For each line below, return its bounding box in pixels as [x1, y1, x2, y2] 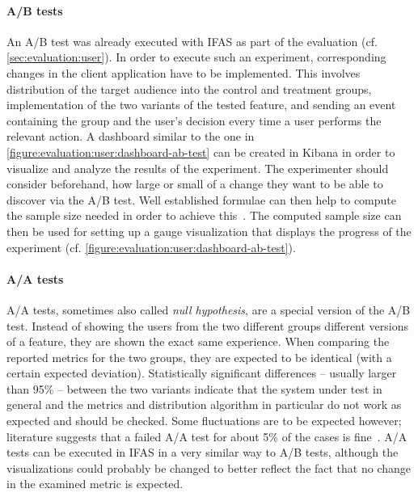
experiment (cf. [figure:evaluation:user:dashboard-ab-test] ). [6, 238, 296, 255]
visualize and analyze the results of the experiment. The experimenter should [6, 159, 389, 176]
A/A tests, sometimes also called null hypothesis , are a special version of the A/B [6, 301, 411, 318]
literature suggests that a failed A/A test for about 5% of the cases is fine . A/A [6, 428, 407, 444]
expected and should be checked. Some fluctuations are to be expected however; [6, 412, 402, 429]
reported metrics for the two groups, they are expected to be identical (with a [6, 348, 392, 365]
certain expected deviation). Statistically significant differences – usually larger [6, 364, 397, 381]
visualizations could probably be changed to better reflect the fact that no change [6, 459, 412, 476]
